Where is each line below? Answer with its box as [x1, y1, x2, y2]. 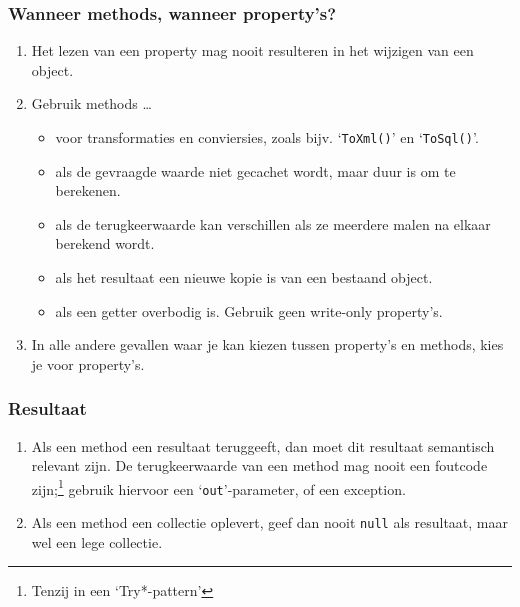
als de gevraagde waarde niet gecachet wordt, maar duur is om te [55, 160, 456, 181]
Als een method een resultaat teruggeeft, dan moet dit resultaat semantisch [31, 435, 495, 456]
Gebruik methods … [31, 93, 152, 114]
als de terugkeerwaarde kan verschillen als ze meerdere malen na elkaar [55, 213, 491, 234]
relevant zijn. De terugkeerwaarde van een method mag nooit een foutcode [31, 455, 488, 476]
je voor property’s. [31, 353, 145, 374]
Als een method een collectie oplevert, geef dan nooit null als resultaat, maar [31, 512, 508, 533]
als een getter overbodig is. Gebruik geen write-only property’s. [55, 300, 443, 321]
